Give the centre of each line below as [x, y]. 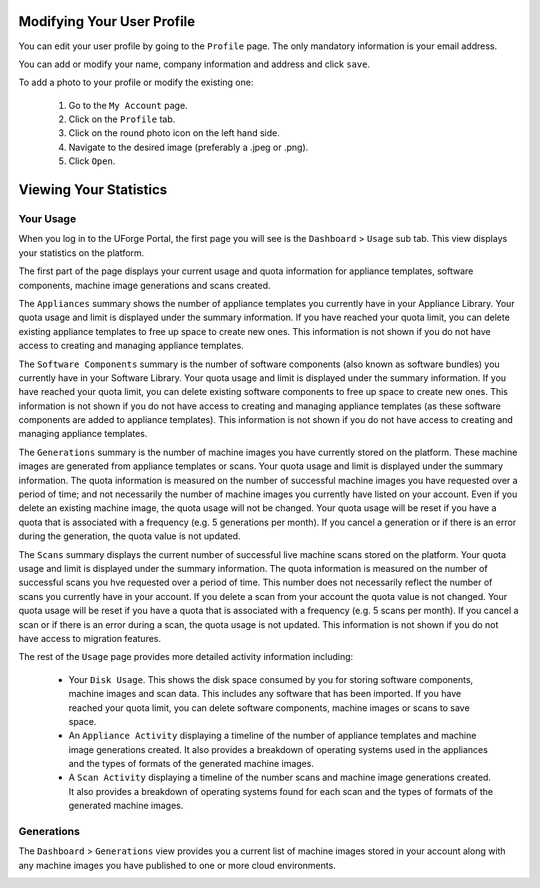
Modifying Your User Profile [107, 21]
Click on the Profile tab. [122, 119]
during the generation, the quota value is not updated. [129, 536]
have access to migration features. [90, 638]
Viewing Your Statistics [93, 190]
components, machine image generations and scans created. [144, 285]
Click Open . [92, 161]
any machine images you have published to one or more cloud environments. [177, 865]
